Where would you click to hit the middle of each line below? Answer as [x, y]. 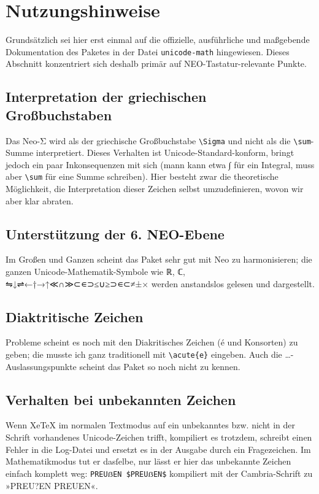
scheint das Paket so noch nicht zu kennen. [160, 366]
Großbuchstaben [59, 114]
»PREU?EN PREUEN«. [52, 485]
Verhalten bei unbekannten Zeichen [121, 399]
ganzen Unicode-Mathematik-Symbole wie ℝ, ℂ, [96, 272]
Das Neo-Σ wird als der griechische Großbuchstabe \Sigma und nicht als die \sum [158, 140]
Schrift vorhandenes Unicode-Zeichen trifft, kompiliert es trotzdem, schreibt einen [159, 437]
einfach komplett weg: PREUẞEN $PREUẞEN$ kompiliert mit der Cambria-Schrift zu [159, 473]
